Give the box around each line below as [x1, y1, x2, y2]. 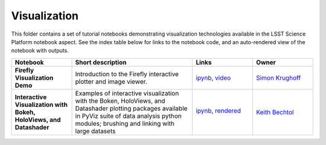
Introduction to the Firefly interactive [75, 69, 179, 78]
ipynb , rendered [196, 106, 241, 115]
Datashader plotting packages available [75, 104, 188, 112]
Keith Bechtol [255, 108, 294, 116]
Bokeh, [14, 108, 36, 116]
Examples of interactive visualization [75, 89, 179, 97]
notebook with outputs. [11, 47, 69, 54]
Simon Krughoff [255, 73, 301, 82]
